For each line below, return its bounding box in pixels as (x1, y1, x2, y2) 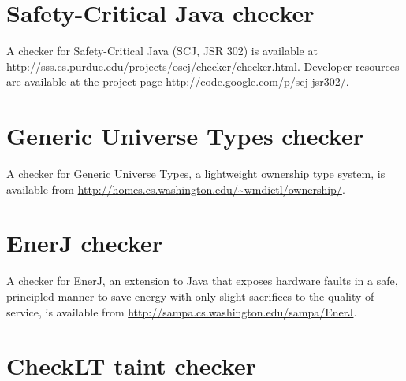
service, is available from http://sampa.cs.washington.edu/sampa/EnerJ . (6, 303, 357, 320)
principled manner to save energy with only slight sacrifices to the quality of (6, 287, 374, 304)
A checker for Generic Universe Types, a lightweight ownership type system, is (6, 165, 386, 182)
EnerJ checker (6, 227, 163, 259)
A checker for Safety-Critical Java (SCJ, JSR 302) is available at (6, 43, 318, 59)
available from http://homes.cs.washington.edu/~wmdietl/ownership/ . (6, 180, 345, 197)
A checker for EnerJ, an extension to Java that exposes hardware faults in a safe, (6, 272, 398, 289)
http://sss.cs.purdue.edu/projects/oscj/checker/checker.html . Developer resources (6, 57, 400, 74)
